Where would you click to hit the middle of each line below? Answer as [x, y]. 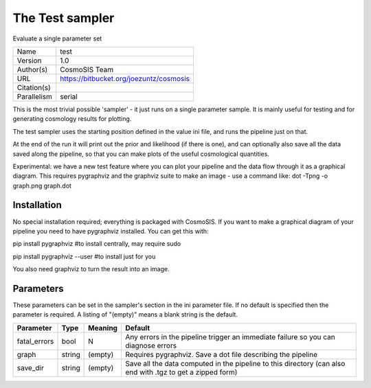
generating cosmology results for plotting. [72, 119]
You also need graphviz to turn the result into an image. [91, 269]
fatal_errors [35, 341]
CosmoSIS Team [86, 69]
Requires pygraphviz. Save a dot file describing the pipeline [221, 354]
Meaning [103, 328]
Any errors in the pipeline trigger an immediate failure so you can [230, 336]
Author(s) [32, 69]
